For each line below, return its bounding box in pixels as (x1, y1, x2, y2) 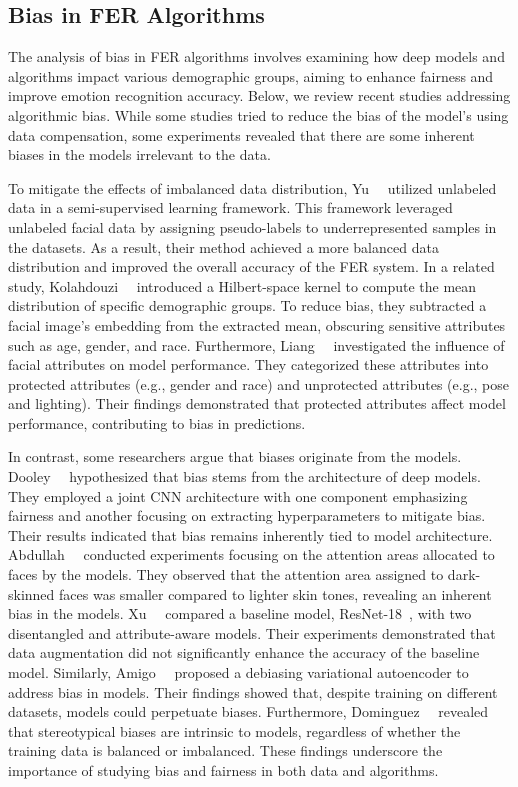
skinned (8, 583, 55, 604)
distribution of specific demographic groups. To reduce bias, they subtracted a (8, 295, 487, 316)
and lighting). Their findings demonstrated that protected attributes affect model (8, 393, 506, 414)
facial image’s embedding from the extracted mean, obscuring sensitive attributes (8, 314, 506, 335)
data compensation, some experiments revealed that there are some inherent (8, 124, 475, 145)
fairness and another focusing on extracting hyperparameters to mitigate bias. (8, 505, 486, 526)
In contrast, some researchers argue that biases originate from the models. (8, 446, 462, 467)
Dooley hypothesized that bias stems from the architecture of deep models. (8, 466, 481, 487)
